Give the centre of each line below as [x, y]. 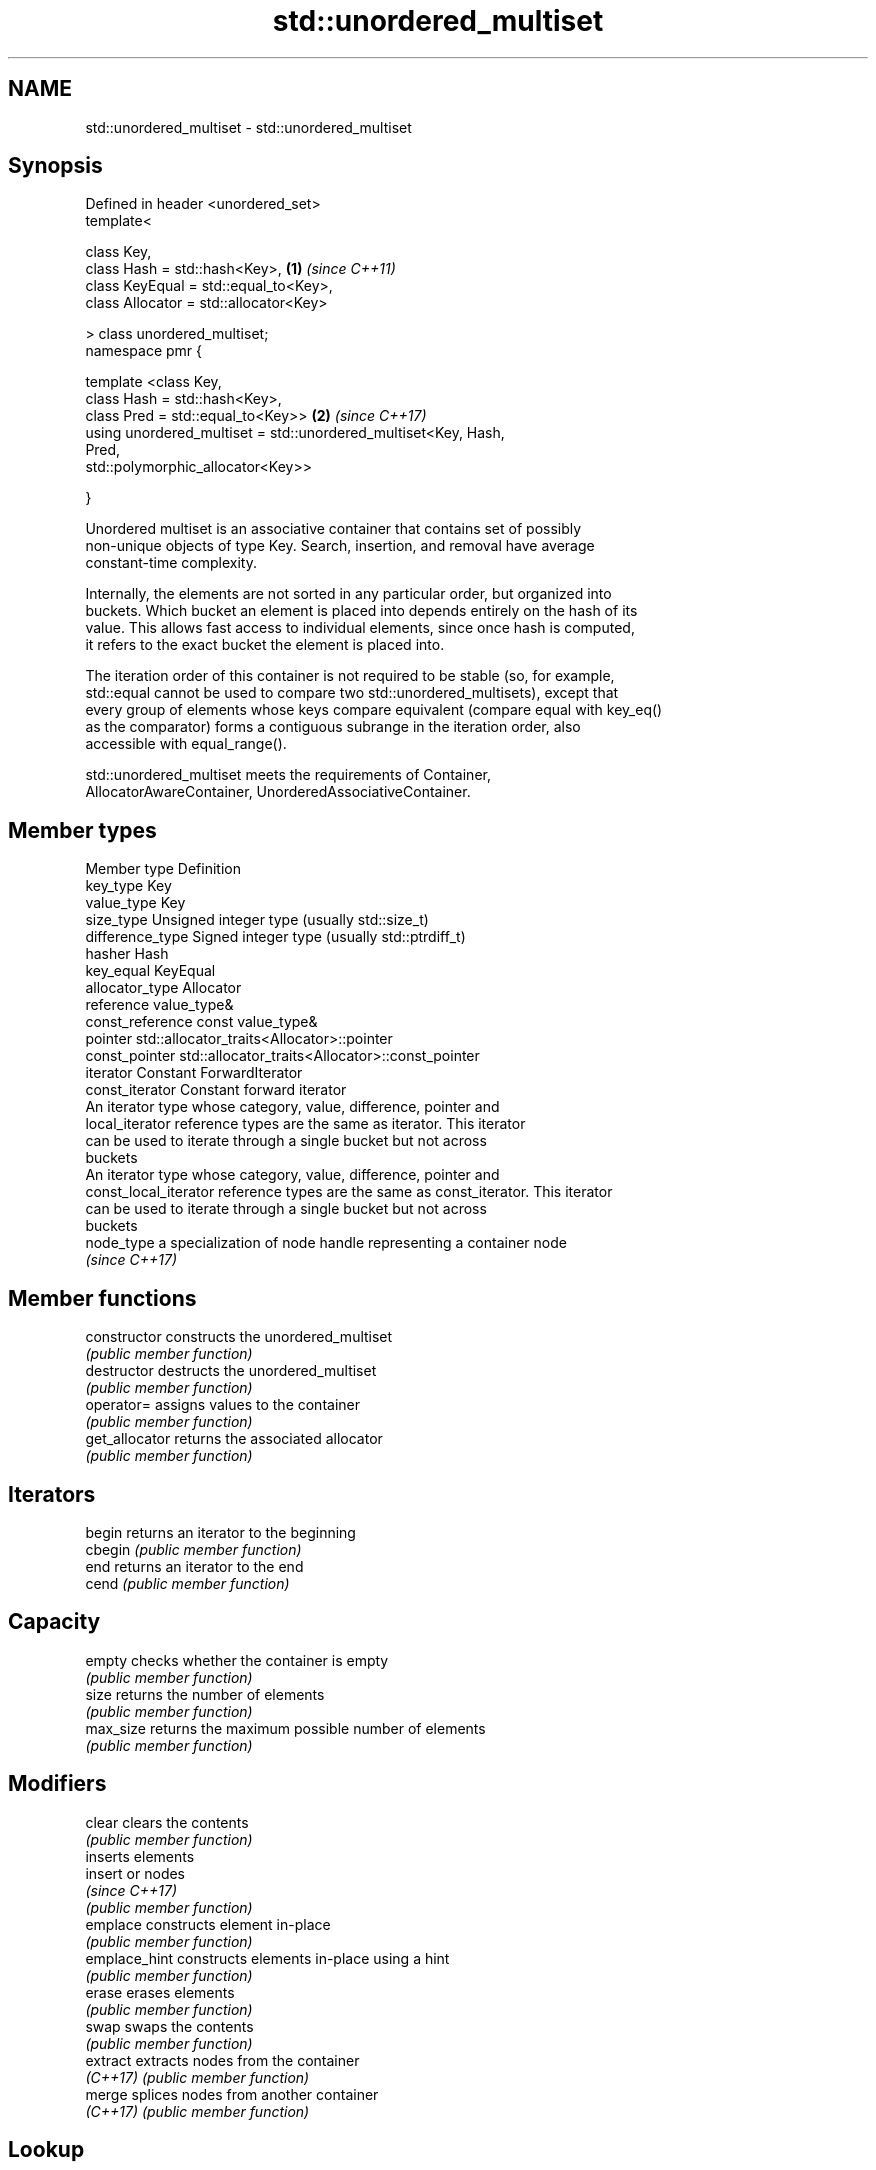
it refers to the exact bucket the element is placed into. [265, 645]
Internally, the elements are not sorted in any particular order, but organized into [348, 594]
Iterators [52, 1494]
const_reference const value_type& [201, 1022]
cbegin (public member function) [193, 1549]
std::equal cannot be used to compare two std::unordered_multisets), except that [352, 693]
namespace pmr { [144, 351]
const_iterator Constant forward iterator [216, 1090]
